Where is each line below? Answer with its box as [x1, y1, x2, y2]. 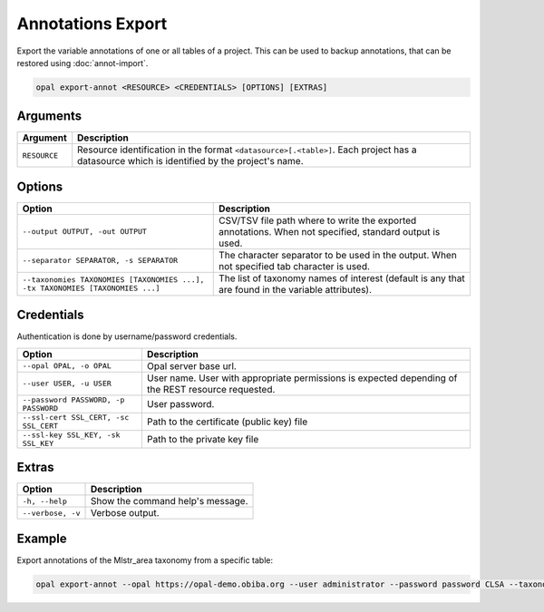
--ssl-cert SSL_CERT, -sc [22, 413, 130, 422]
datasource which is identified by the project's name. [77, 155, 304, 168]
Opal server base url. [146, 359, 238, 372]
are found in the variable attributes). [219, 283, 372, 296]
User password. [146, 397, 215, 410]
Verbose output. [90, 507, 160, 520]
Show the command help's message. [90, 495, 248, 508]
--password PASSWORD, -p [22, 394, 125, 404]
